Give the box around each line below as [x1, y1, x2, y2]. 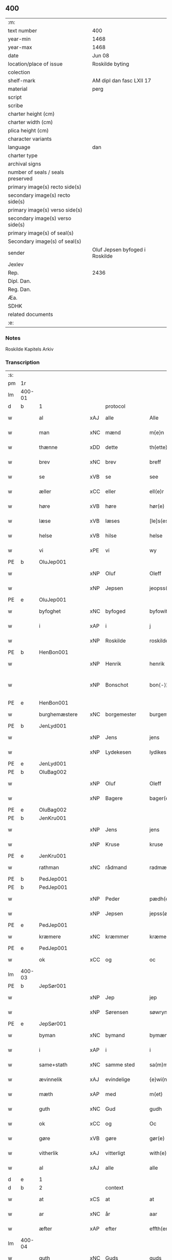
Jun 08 [92, 52, 110, 59]
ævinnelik [39, 1076, 62, 1083]
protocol [105, 403, 125, 410]
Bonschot [105, 681, 128, 689]
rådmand [105, 864, 127, 871]
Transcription [5, 359, 40, 366]
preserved [8, 175, 33, 182]
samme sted [105, 1061, 135, 1068]
